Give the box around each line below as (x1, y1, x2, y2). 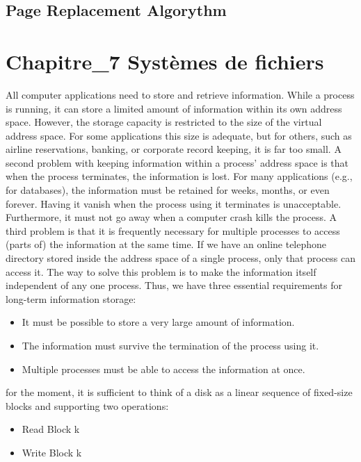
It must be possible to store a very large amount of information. (22, 315, 295, 329)
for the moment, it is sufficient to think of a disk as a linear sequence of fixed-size (6, 385, 353, 399)
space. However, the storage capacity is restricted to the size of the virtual (6, 115, 322, 129)
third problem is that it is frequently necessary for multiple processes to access (6, 223, 340, 238)
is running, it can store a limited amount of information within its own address (6, 101, 342, 115)
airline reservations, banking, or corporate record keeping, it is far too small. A (6, 142, 342, 156)
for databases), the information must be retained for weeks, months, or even (6, 183, 330, 197)
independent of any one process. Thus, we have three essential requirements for (6, 278, 343, 292)
